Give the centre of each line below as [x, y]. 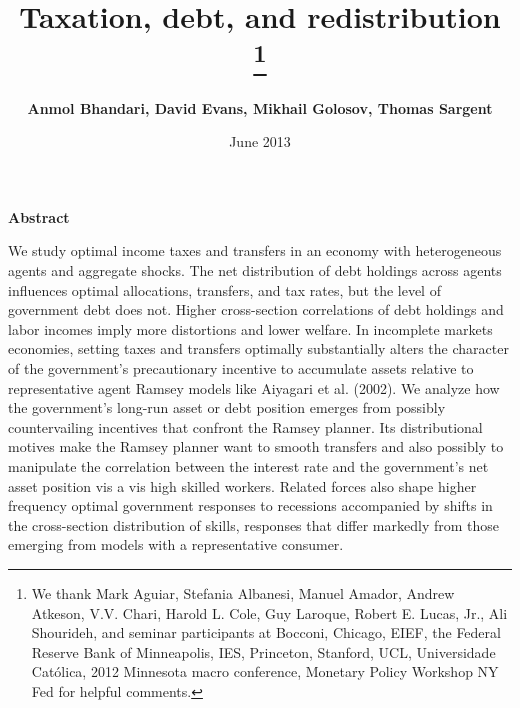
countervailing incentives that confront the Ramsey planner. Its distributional [245, 426]
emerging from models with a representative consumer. [176, 544]
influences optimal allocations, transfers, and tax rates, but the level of [224, 289]
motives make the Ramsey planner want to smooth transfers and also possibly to [256, 446]
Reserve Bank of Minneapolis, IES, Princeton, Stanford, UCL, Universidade [263, 651]
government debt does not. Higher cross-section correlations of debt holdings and [256, 309]
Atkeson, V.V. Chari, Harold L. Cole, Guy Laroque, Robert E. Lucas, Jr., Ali [269, 612]
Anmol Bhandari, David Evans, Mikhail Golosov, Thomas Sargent [260, 107]
